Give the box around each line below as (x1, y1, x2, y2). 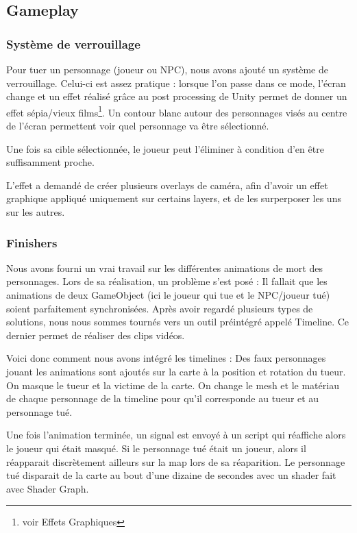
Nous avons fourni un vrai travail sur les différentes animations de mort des (6, 260, 323, 275)
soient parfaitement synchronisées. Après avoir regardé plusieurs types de (6, 301, 313, 315)
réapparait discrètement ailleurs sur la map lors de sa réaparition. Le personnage (6, 454, 345, 469)
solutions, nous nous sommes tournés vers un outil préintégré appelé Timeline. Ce (6, 314, 349, 329)
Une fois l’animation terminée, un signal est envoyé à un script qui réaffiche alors (6, 427, 346, 442)
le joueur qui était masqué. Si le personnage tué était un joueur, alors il (6, 441, 306, 455)
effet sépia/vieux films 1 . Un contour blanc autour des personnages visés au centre (6, 103, 347, 119)
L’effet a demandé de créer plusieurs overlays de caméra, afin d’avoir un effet (6, 177, 328, 192)
